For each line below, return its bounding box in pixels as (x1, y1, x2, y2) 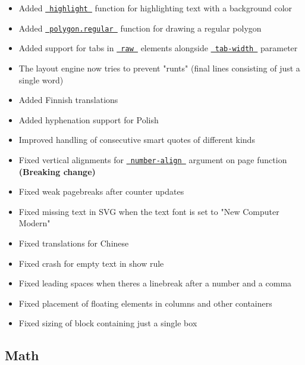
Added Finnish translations (18, 93, 118, 106)
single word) (18, 73, 64, 86)
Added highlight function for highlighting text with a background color (18, 2, 293, 14)
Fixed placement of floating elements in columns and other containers (18, 297, 272, 309)
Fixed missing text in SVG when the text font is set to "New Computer (18, 205, 279, 217)
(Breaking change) (18, 165, 96, 177)
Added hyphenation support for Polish (18, 113, 159, 126)
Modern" (18, 217, 51, 229)
